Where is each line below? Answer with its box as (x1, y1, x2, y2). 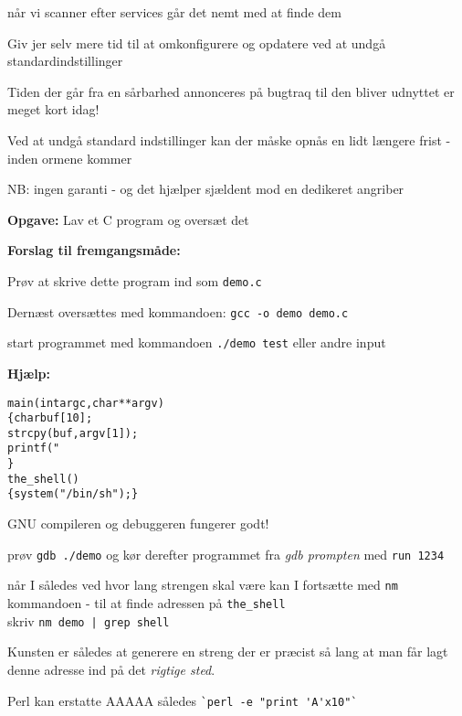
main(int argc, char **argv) (7, 396, 164, 410)
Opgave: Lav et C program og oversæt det (7, 209, 249, 229)
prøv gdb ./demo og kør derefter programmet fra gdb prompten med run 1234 (7, 544, 445, 563)
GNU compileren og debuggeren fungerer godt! (7, 514, 269, 533)
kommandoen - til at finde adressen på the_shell (7, 593, 286, 612)
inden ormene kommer (7, 148, 132, 167)
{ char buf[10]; (7, 411, 93, 425)
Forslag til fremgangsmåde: (7, 240, 181, 260)
